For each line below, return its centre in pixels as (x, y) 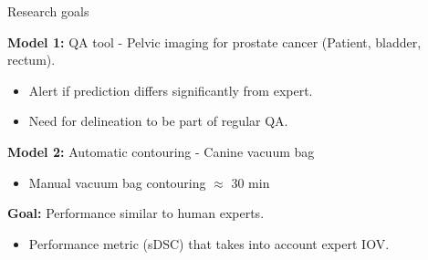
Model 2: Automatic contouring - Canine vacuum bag (161, 151)
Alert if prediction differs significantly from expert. (171, 90)
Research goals (48, 11)
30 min (251, 182)
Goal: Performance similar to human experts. (136, 213)
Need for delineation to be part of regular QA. (158, 121)
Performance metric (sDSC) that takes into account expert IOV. (209, 243)
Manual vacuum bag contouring (117, 182)
